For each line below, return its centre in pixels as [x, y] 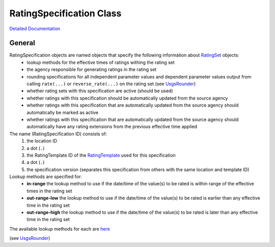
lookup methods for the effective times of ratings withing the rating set [101, 62]
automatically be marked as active [63, 112]
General [22, 43]
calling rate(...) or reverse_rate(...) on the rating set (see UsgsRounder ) [111, 84]
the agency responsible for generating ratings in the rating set [92, 69]
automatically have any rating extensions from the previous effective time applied [112, 127]
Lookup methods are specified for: [46, 177]
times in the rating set [49, 191]
